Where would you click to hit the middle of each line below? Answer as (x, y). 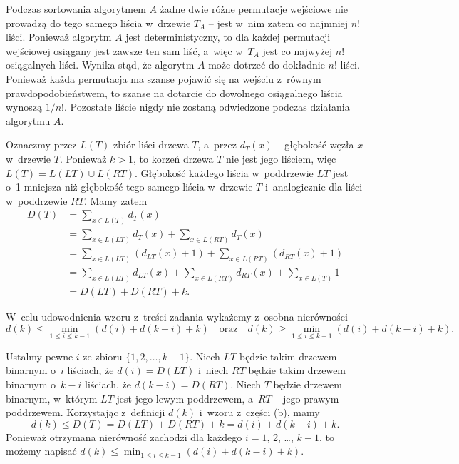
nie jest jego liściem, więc (281, 158)
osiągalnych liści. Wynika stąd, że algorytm (100, 65)
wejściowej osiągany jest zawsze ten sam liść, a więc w (124, 50)
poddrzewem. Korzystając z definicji (86, 412)
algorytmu (28, 120)
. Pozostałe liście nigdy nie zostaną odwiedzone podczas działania (207, 107)
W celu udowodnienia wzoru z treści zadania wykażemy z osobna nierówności (177, 316)
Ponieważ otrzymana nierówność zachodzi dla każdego (124, 437)
